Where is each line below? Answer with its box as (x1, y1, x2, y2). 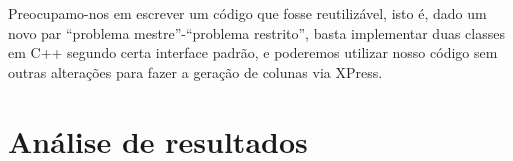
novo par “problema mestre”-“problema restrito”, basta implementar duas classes (8, 22, 505, 43)
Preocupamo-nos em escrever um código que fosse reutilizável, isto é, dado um (8, 3, 487, 23)
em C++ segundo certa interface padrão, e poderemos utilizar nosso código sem (8, 42, 498, 63)
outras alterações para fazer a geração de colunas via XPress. (8, 61, 383, 82)
